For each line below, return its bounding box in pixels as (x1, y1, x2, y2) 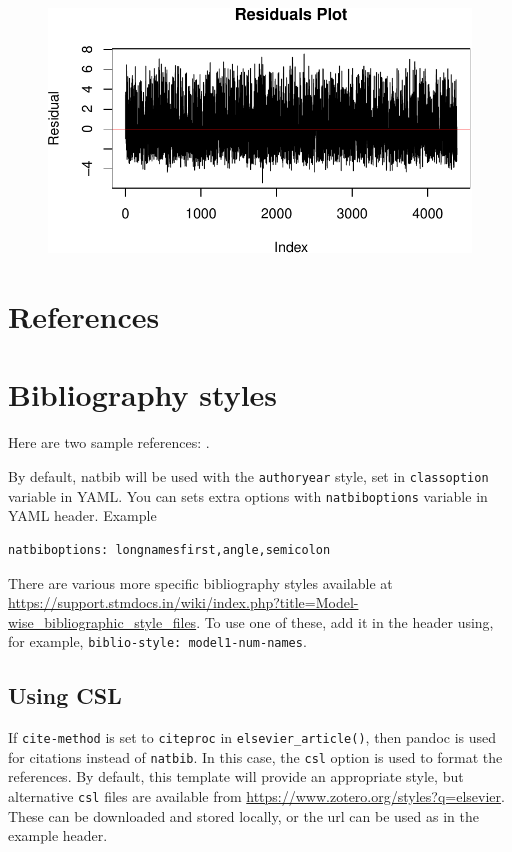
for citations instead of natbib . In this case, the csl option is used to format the (8, 746, 503, 767)
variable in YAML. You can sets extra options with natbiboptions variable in (8, 485, 488, 506)
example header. (8, 825, 108, 846)
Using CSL (8, 680, 122, 711)
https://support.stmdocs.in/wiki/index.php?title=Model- (8, 592, 359, 613)
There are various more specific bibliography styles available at (8, 572, 393, 593)
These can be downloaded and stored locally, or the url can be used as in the (8, 805, 479, 826)
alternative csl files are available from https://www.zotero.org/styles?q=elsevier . (8, 786, 505, 807)
